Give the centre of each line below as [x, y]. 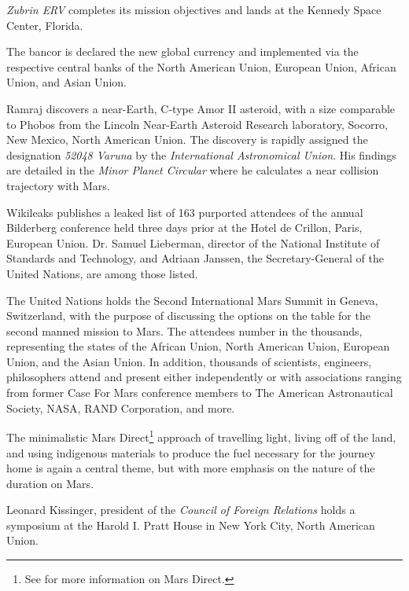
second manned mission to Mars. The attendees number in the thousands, [184, 330]
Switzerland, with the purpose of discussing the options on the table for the [188, 316]
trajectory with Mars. [58, 185]
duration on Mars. [50, 483]
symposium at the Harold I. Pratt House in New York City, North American [191, 525]
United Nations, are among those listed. [102, 273]
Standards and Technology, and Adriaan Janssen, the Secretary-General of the [195, 258]
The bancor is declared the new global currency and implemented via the [182, 51]
